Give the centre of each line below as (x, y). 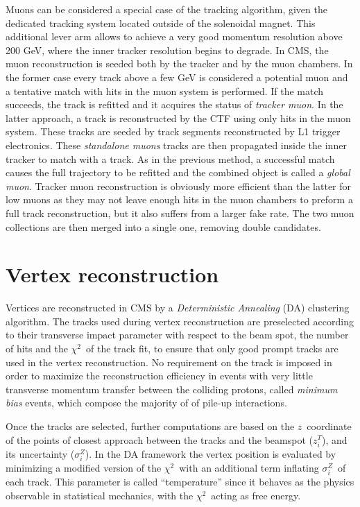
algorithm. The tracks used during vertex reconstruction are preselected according (180, 321)
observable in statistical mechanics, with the (100, 495)
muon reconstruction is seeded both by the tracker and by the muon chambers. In (179, 63)
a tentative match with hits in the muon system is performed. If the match (165, 91)
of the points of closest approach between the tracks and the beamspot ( (159, 439)
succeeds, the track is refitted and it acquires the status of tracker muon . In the (174, 104)
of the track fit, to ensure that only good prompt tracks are (212, 348)
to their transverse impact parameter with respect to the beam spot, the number (177, 335)
